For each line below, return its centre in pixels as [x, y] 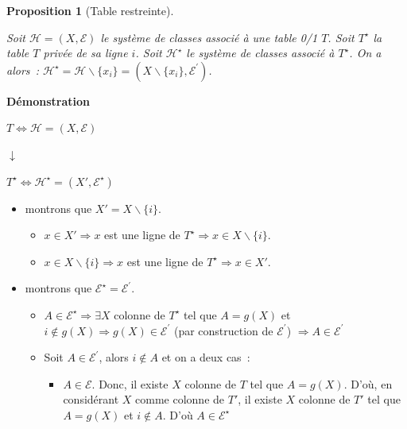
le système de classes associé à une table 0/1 [209, 37]
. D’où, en [368, 383]
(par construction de [223, 330]
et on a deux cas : [206, 357]
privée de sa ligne [85, 53]
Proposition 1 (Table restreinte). [90, 10]
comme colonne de [180, 399]
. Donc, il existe [130, 383]
